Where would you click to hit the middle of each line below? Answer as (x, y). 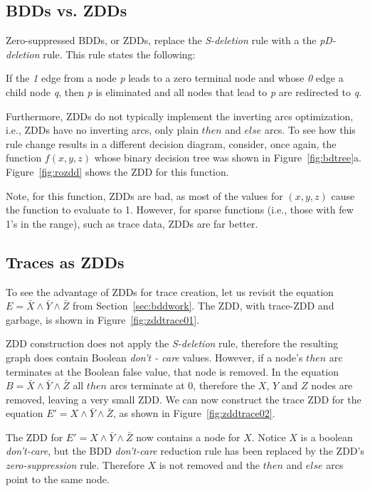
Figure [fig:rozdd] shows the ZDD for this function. (117, 171)
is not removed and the (210, 465)
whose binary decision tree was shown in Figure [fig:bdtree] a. (228, 158)
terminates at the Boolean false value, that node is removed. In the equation (172, 371)
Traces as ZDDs (65, 262)
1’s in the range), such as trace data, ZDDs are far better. (132, 223)
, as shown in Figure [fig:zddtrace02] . (194, 413)
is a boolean (327, 437)
